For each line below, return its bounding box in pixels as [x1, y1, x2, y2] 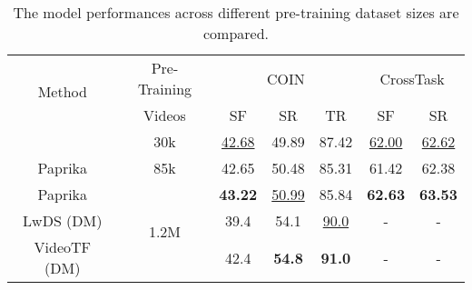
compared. [202, 23, 270, 44]
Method [37, 81, 87, 102]
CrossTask [379, 67, 445, 89]
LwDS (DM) [23, 210, 103, 231]
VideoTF [34, 236, 92, 257]
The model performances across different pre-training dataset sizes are [13, 2, 459, 23]
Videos [143, 105, 186, 125]
